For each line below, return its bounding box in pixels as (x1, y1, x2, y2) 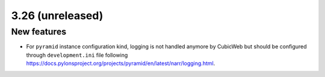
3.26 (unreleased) (11, 9, 104, 22)
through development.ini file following (26, 51, 128, 58)
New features (11, 26, 67, 37)
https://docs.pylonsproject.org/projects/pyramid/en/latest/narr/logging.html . (26, 60, 215, 67)
